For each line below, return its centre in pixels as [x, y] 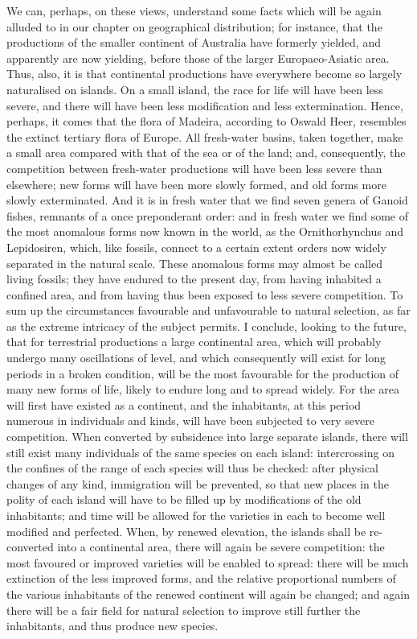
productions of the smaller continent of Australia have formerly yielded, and [194, 42]
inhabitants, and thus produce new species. [112, 626]
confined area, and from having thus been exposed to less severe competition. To [205, 294]
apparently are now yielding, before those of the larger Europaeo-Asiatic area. [198, 58]
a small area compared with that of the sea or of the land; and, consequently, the [206, 153]
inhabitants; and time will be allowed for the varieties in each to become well [196, 515]
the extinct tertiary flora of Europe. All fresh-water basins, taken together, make [205, 136]
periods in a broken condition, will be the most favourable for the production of [203, 373]
